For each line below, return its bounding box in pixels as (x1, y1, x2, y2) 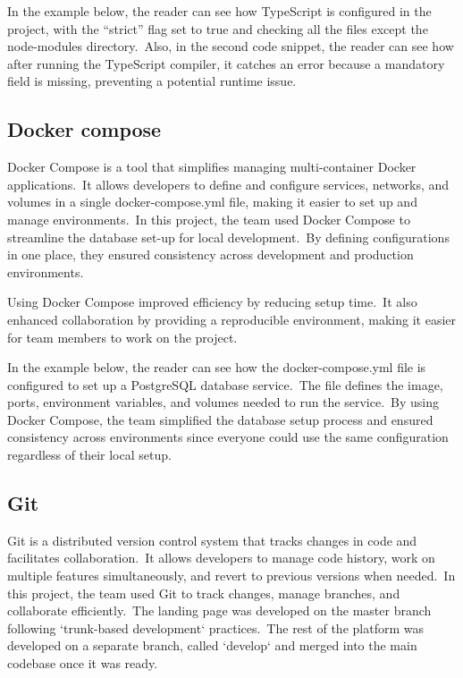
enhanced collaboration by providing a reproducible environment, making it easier (7, 309, 457, 328)
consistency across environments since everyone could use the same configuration (7, 428, 449, 446)
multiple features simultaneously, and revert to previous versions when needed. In (7, 566, 456, 585)
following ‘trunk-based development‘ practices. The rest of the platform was (7, 618, 424, 637)
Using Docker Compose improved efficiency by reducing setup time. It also (7, 292, 417, 311)
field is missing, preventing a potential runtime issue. (7, 72, 297, 90)
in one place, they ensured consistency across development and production (7, 245, 414, 264)
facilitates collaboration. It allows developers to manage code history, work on (7, 548, 435, 567)
